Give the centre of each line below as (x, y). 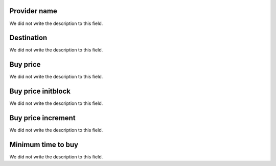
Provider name (33, 11)
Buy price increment (43, 118)
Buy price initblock (40, 91)
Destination (28, 38)
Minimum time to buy (44, 144)
